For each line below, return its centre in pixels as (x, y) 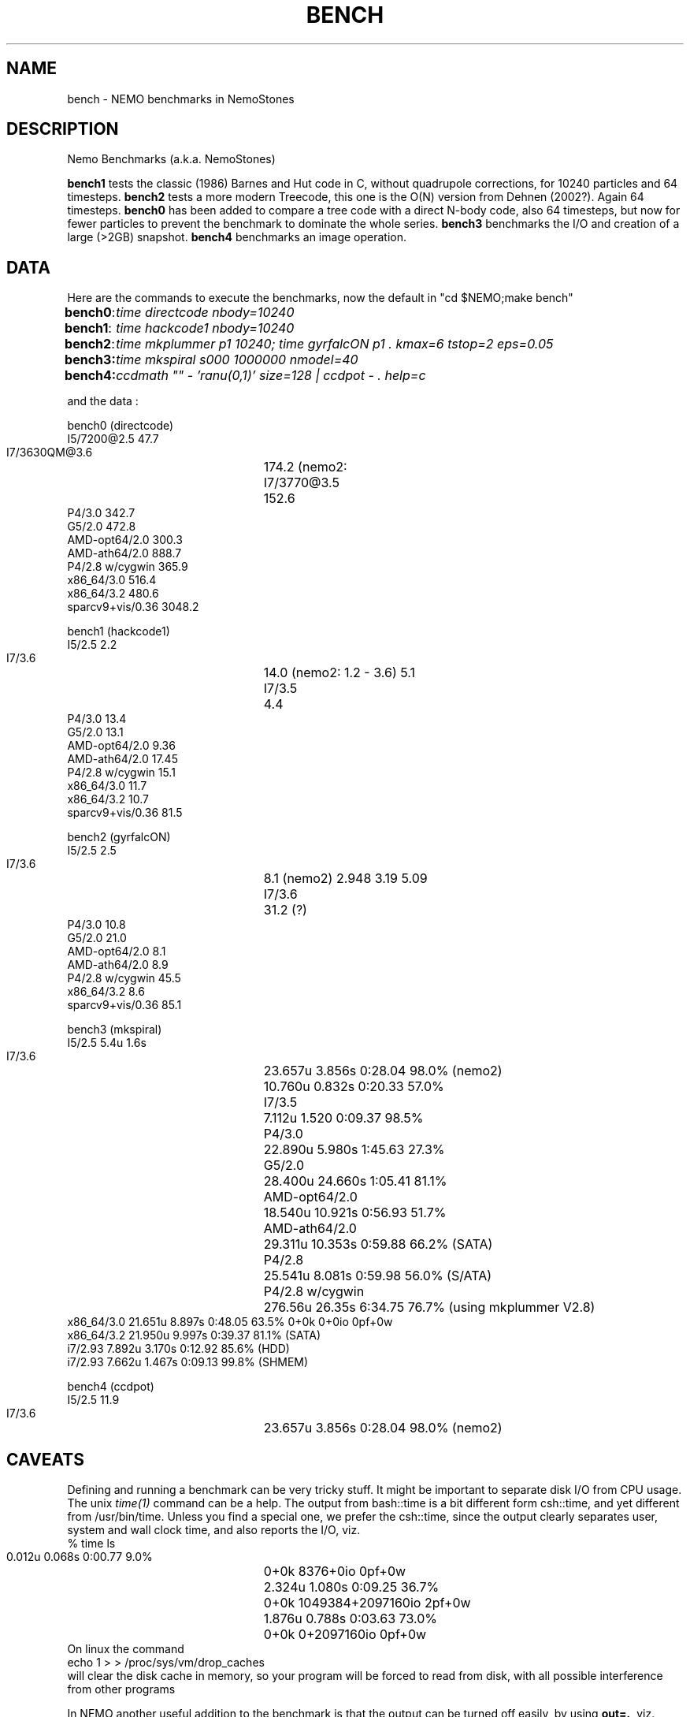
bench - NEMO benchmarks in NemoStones (181, 99)
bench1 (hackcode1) (119, 631)
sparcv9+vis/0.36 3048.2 (133, 607)
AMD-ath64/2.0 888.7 (124, 553)
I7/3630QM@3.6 (50, 453)
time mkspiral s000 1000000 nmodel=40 (237, 360)
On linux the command (126, 1649)
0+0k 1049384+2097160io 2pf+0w (367, 1603)
